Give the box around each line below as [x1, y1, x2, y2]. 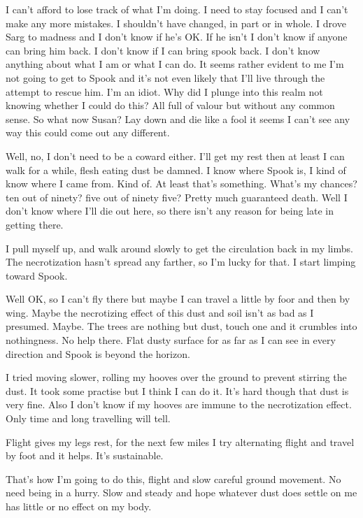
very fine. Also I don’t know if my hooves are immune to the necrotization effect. [6, 397, 352, 412]
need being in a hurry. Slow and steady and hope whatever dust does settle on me [6, 485, 357, 500]
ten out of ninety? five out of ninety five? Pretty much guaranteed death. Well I [6, 189, 348, 204]
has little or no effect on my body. [6, 499, 152, 513]
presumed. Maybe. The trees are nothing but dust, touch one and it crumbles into [6, 319, 357, 333]
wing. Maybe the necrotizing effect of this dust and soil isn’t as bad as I [6, 305, 314, 319]
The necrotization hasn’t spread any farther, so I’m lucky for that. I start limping [6, 254, 356, 269]
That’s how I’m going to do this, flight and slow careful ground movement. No [6, 471, 341, 486]
